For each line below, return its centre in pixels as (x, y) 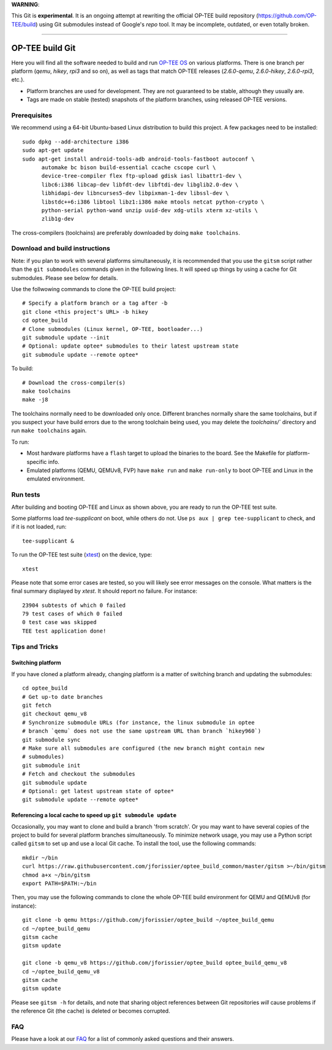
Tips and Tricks (35, 647)
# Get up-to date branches (63, 697)
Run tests (26, 495)
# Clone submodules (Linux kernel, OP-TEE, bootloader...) (113, 329)
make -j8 (35, 400)
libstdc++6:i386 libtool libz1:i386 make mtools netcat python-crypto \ (153, 202)
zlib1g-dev (58, 219)
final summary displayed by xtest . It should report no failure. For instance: (104, 591)
